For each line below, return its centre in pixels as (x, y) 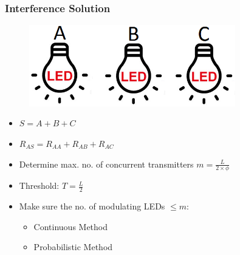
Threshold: (39, 185)
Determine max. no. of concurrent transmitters (106, 164)
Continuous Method (71, 226)
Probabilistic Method (73, 247)
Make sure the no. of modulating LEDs (92, 206)
